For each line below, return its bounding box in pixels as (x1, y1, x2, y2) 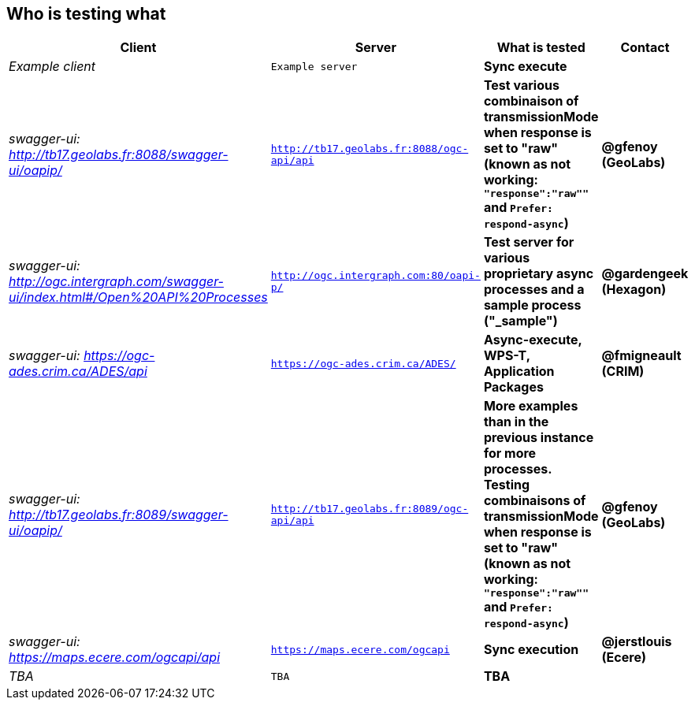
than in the (483, 414, 549, 430)
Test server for (483, 234, 574, 251)
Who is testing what (6, 4, 166, 24)
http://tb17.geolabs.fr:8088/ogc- (270, 142, 469, 154)
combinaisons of (483, 492, 586, 509)
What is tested (496, 39, 585, 56)
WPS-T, (483, 347, 530, 364)
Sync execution (483, 641, 579, 658)
